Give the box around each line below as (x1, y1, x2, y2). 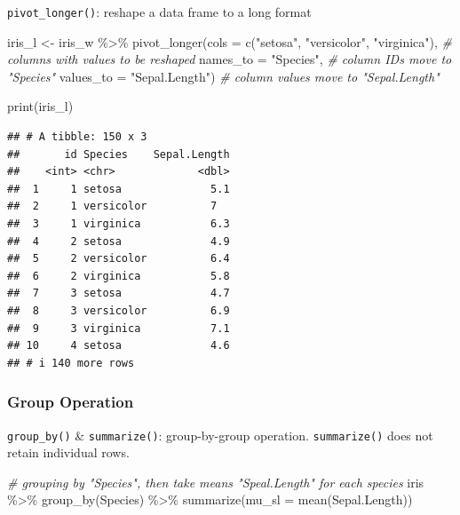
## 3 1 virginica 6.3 (7, 218, 230, 230)
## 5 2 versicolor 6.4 (7, 252, 230, 265)
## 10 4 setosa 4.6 (7, 339, 230, 353)
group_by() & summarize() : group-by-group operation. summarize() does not (7, 425, 433, 444)
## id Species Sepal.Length (7, 147, 230, 161)
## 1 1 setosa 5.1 (7, 182, 230, 195)
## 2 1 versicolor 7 (7, 200, 218, 213)
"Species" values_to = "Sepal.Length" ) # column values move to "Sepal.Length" (7, 67, 440, 85)
